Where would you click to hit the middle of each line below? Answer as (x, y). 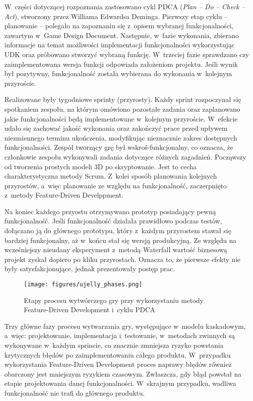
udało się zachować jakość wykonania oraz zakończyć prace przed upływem (116, 128)
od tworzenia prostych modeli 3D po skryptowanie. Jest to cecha (101, 166)
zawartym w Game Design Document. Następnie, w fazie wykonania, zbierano (122, 35)
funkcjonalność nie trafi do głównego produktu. (75, 393)
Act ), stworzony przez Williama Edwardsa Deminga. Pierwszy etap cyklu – (116, 16)
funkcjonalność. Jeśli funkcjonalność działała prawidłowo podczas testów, (113, 221)
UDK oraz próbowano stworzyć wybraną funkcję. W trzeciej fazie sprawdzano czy (127, 54)
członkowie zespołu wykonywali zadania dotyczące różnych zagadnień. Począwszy (126, 156)
